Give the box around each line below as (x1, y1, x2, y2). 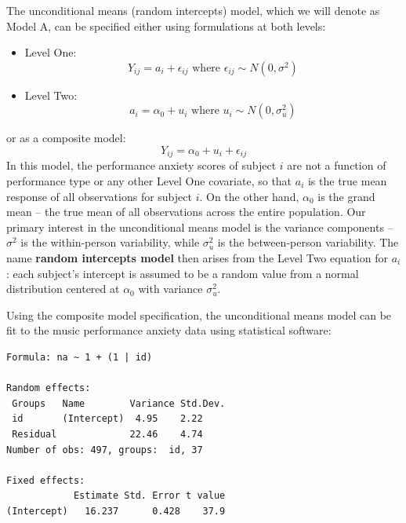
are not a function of (287, 157, 386, 174)
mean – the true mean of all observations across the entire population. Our (6, 203, 366, 220)
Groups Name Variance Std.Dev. (12, 397, 226, 409)
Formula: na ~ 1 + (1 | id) (6, 351, 153, 363)
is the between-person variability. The (217, 234, 399, 251)
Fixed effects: (6, 474, 85, 486)
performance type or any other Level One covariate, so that (6, 173, 292, 189)
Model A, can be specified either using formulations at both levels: (6, 17, 326, 34)
